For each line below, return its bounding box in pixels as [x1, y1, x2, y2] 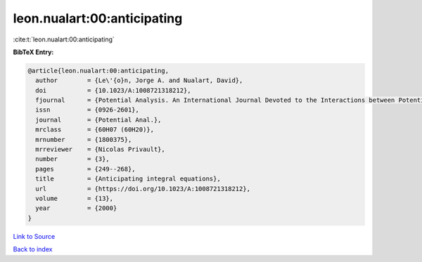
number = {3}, [35, 155, 110, 163]
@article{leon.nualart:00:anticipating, [27, 67, 169, 74]
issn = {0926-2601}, [35, 106, 140, 114]
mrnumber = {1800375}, [35, 136, 132, 143]
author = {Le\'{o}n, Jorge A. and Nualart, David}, [35, 77, 243, 84]
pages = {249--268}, [35, 165, 136, 173]
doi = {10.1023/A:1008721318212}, [35, 86, 191, 94]
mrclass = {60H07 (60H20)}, [35, 126, 155, 133]
